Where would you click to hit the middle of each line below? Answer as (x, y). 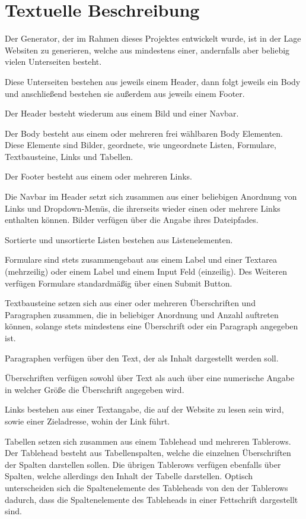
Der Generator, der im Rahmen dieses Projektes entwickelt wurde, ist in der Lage (153, 38)
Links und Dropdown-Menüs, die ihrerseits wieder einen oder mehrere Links (143, 208)
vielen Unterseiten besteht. (53, 62)
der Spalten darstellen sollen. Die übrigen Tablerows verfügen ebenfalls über (143, 464)
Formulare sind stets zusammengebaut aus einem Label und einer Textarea (141, 259)
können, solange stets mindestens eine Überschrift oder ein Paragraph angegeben (152, 326)
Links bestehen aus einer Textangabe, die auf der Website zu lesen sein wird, (144, 409)
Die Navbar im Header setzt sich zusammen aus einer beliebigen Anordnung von (151, 196)
